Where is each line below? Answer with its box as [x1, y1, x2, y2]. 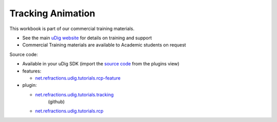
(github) [48, 99, 65, 105]
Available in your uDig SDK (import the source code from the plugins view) [22, 61, 180, 67]
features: [22, 68, 42, 74]
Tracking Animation [9, 8, 95, 19]
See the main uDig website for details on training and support [22, 35, 152, 41]
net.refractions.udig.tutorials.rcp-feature [35, 75, 121, 81]
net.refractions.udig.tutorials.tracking [35, 91, 114, 97]
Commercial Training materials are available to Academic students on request [22, 42, 186, 48]
